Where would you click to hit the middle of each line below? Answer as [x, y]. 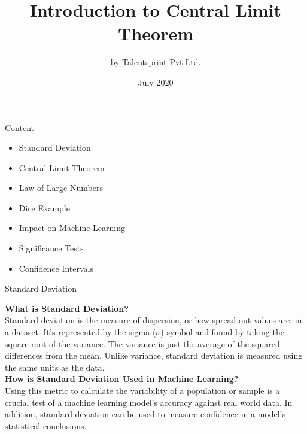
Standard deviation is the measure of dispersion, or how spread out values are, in [153, 320]
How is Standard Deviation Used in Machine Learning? [122, 379]
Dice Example [44, 207]
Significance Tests [51, 248]
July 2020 [156, 82]
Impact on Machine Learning [72, 228]
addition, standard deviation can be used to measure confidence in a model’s [145, 414]
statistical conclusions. [46, 425]
